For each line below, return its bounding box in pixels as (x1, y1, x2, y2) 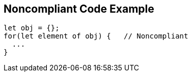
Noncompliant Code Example (4, 3, 154, 15)
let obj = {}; (4, 24, 60, 32)
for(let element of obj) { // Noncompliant (4, 32, 188, 41)
